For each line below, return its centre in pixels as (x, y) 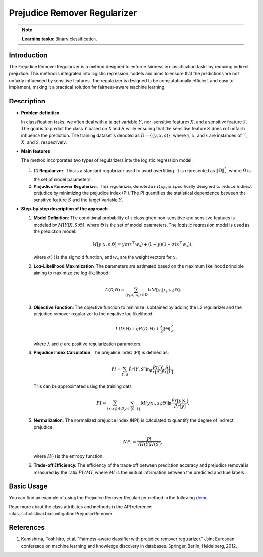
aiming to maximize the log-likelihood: (71, 273)
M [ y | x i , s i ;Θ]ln (156, 404)
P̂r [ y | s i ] (180, 401)
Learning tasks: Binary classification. (60, 39)
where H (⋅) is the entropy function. (69, 456)
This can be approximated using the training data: (83, 386)
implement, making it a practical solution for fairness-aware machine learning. (87, 87)
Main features (36, 151)
